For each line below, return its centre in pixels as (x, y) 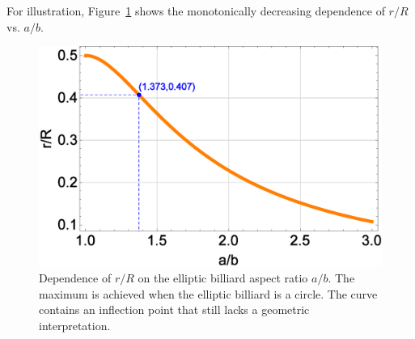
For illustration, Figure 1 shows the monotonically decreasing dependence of (196, 11)
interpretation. (75, 326)
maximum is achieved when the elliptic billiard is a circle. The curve (208, 293)
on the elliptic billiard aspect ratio (223, 278)
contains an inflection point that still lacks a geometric (174, 309)
